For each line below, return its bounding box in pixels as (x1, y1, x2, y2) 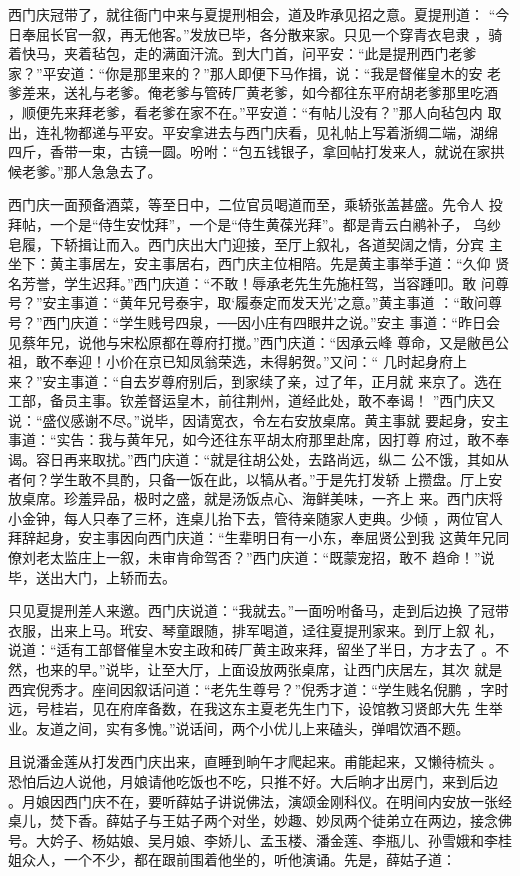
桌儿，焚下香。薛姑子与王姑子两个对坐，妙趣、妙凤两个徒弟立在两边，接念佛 (8, 810, 512, 831)
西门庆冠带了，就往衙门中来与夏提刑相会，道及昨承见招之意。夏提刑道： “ (8, 4, 496, 24)
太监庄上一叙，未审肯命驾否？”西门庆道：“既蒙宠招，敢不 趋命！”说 (49, 547, 495, 568)
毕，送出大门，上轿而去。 (8, 566, 176, 587)
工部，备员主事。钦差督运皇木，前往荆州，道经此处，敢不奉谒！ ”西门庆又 (8, 390, 496, 411)
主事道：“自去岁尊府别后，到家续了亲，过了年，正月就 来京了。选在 (56, 370, 502, 391)
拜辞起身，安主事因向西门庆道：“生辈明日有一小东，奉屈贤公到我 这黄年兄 (8, 527, 496, 548)
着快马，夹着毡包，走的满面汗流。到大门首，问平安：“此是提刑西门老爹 (8, 43, 477, 64)
